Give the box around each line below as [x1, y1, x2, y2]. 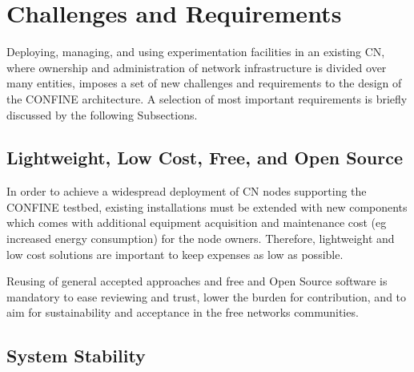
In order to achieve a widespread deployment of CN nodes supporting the [6, 183, 367, 200]
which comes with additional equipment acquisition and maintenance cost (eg [6, 214, 387, 231]
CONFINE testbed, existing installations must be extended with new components [6, 198, 408, 215]
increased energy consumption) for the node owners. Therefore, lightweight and [6, 230, 395, 247]
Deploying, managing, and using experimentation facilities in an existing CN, [6, 43, 385, 60]
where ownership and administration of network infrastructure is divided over [6, 59, 387, 75]
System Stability [6, 343, 146, 368]
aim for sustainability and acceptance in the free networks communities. [6, 304, 359, 321]
